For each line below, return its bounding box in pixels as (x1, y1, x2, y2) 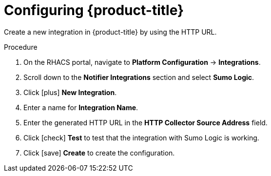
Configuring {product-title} (4, 2, 184, 19)
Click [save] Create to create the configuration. (23, 148, 175, 157)
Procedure (4, 42, 38, 51)
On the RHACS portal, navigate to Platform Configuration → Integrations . (23, 58, 261, 66)
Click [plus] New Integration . (23, 88, 117, 97)
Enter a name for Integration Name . (23, 103, 138, 112)
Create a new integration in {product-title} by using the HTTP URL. (4, 27, 217, 36)
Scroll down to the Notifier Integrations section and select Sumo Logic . (23, 73, 254, 81)
